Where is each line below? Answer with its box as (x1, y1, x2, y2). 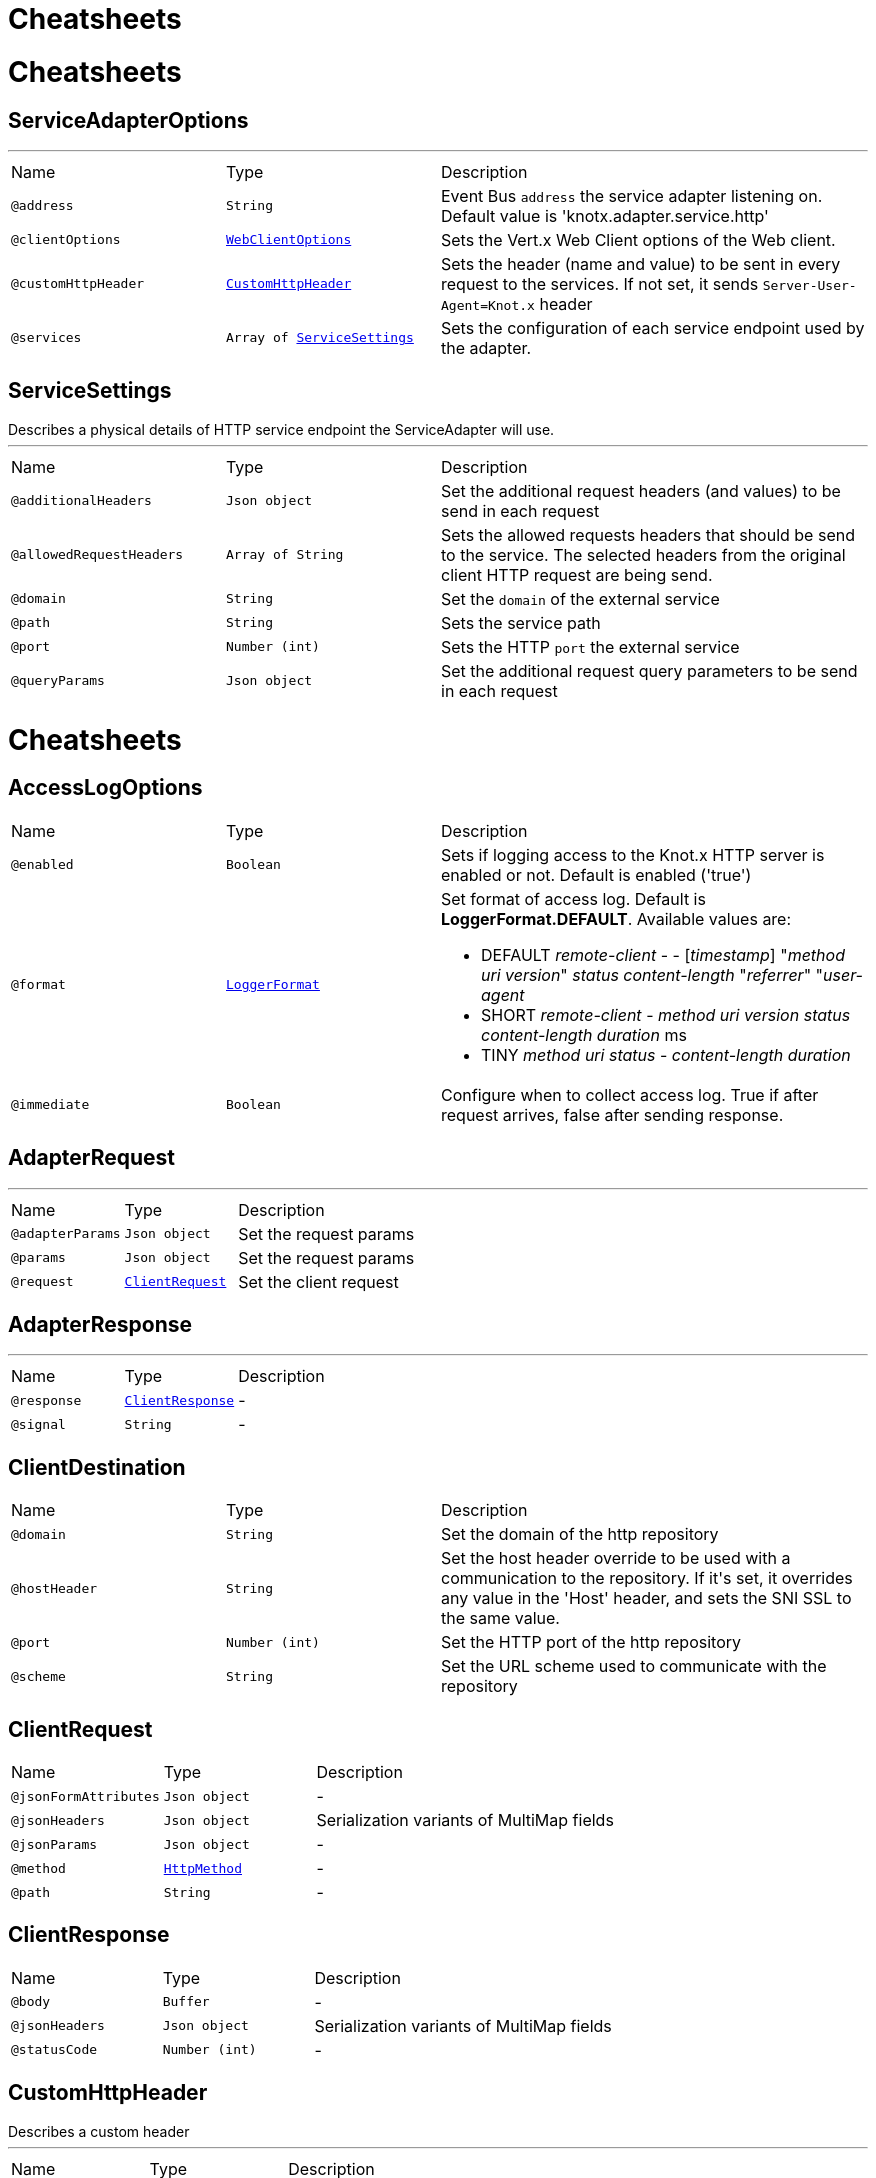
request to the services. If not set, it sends (441, 273, 759, 294)
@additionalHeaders (11, 493, 152, 509)
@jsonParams (11, 1836, 98, 1852)
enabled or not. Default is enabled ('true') (441, 864, 752, 885)
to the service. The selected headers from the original (441, 544, 846, 565)
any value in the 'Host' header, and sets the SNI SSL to (441, 1588, 852, 1609)
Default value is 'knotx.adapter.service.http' (441, 205, 769, 226)
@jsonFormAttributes (11, 1788, 160, 1804)
